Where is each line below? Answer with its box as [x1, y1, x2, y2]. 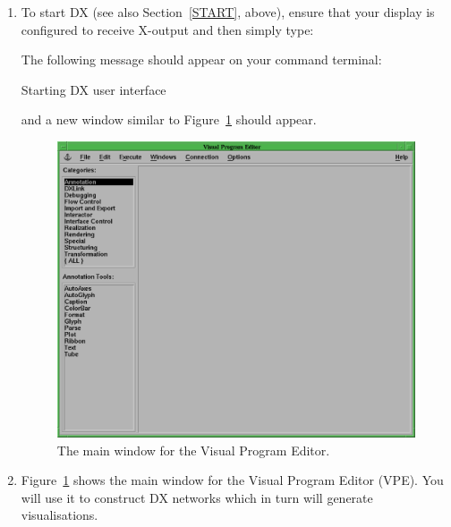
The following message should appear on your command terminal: [21, 50, 382, 69]
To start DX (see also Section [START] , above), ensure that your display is [21, 3, 435, 21]
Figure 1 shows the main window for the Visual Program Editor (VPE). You [21, 471, 444, 489]
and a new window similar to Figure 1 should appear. [21, 110, 317, 129]
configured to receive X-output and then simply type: [21, 20, 314, 38]
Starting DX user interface [21, 80, 166, 98]
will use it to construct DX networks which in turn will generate [21, 488, 373, 506]
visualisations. [21, 506, 98, 524]
